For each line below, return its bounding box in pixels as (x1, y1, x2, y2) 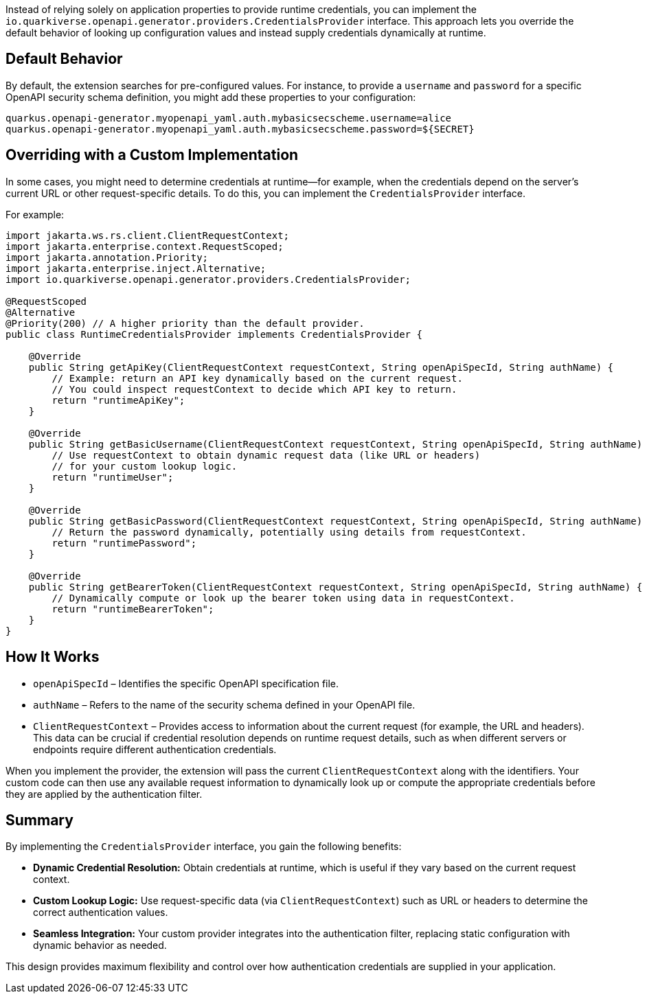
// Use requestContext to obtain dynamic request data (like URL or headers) (52, 449, 481, 461)
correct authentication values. (33, 906, 168, 919)
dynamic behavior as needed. (33, 939, 167, 952)
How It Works (5, 648, 100, 666)
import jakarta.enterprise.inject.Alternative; (5, 262, 266, 274)
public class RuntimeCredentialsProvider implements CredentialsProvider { (5, 328, 422, 340)
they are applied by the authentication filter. (5, 788, 203, 800)
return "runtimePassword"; (52, 537, 197, 549)
